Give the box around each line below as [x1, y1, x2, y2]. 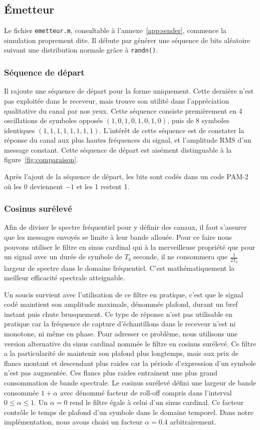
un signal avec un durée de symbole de [4, 251, 122, 262]
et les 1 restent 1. [76, 181, 130, 191]
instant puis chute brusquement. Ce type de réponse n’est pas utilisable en [4, 308, 232, 319]
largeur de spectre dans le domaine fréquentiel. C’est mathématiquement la [4, 262, 235, 273]
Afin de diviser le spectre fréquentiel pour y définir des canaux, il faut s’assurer [4, 222, 247, 232]
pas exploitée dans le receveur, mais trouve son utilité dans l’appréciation [4, 95, 229, 106]
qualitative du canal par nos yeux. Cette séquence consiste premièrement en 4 [4, 105, 242, 116]
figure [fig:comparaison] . [4, 154, 78, 165]
